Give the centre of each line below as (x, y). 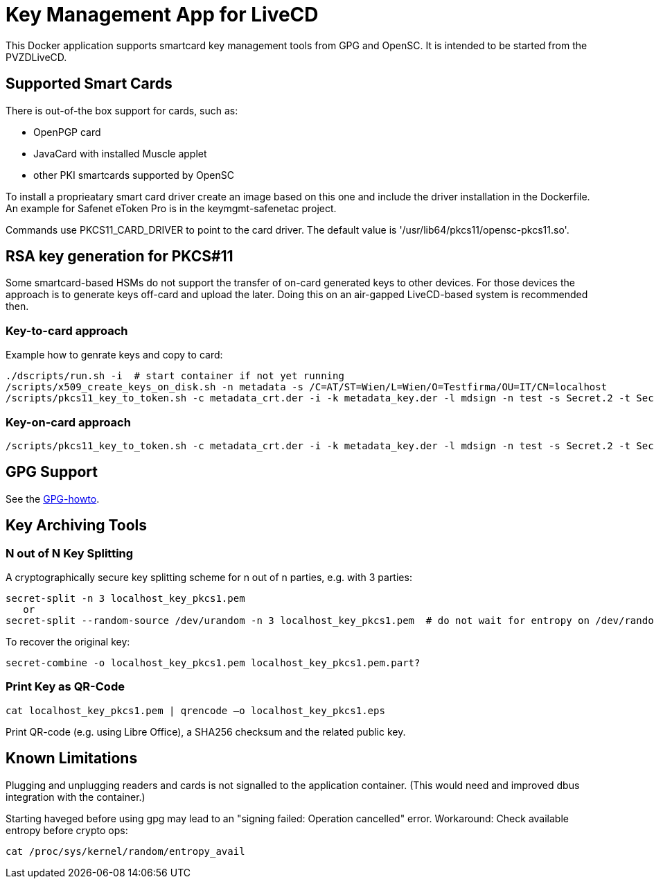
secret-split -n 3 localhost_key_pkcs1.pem (125, 598)
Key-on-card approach (68, 422)
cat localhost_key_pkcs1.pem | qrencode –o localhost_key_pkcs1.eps (195, 710)
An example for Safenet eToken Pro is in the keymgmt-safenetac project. (171, 208)
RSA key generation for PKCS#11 (120, 257)
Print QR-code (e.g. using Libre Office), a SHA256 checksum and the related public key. (206, 731)
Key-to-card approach (67, 330)
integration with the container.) (76, 797)
